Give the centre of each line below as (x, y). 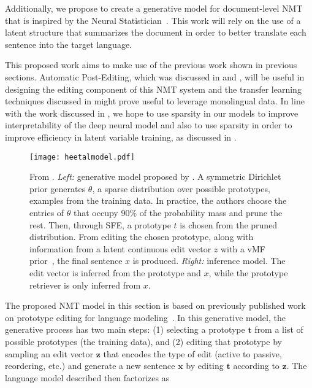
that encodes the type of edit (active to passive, (192, 353)
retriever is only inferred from (85, 285)
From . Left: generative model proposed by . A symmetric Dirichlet (155, 177)
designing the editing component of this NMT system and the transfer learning (153, 89)
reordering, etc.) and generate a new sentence (90, 366)
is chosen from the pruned (229, 224)
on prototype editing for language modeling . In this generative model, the (145, 317)
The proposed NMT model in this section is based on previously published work (155, 305)
